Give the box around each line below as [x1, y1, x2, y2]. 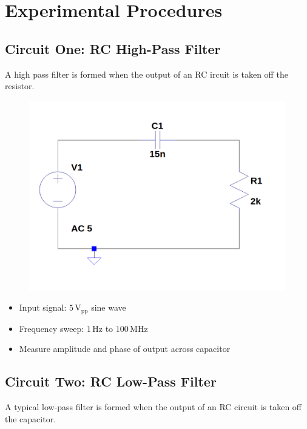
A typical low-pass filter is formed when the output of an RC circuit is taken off [5, 400, 302, 413]
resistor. [5, 79, 35, 92]
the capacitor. [5, 412, 56, 425]
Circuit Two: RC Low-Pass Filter [5, 372, 217, 391]
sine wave [91, 301, 126, 314]
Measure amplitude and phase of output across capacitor [19, 342, 231, 355]
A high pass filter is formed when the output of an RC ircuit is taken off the [5, 67, 288, 80]
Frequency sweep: [19, 322, 84, 334]
